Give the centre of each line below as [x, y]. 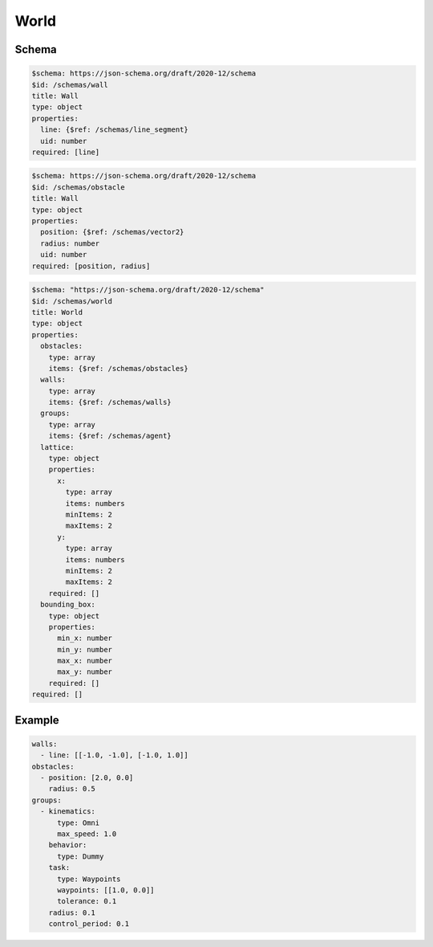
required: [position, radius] [91, 266]
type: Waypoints [89, 879]
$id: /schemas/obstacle [79, 187]
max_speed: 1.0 [87, 834]
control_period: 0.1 [89, 924]
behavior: [68, 845]
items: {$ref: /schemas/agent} [110, 436]
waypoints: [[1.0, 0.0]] [106, 890]
